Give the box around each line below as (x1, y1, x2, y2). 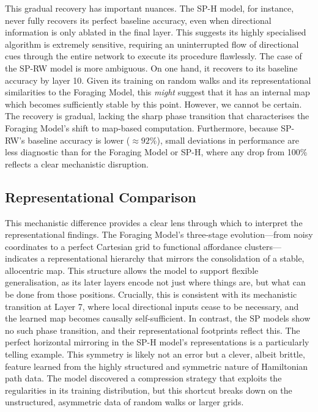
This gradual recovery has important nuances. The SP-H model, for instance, (5, 2, 294, 14)
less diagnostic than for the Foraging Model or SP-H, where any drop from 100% (5, 145, 308, 158)
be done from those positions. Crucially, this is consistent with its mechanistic (5, 288, 297, 301)
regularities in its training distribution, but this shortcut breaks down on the (5, 383, 292, 396)
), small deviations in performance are (157, 133, 299, 146)
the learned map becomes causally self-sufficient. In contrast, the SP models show (5, 312, 311, 325)
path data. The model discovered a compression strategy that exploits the (5, 372, 282, 384)
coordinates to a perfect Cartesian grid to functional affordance (5, 240, 242, 252)
